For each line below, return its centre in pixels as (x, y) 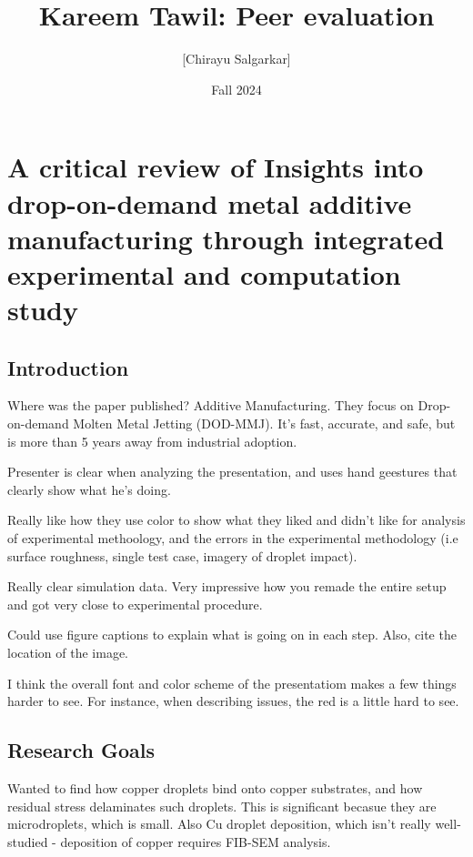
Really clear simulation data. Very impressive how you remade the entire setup (227, 586)
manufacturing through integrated (226, 238)
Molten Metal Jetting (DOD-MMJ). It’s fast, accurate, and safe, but (264, 423)
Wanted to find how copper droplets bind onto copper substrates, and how (215, 787)
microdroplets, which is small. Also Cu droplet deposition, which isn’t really (219, 824)
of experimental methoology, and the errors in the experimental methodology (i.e (233, 538)
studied (28, 841)
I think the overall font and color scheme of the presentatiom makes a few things (232, 683)
